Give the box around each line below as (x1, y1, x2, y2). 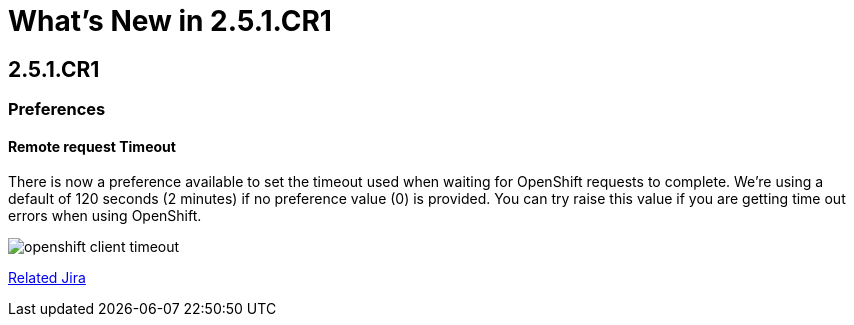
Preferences (8, 99, 106, 120)
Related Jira (8, 269, 86, 287)
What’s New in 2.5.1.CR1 (8, 4, 332, 38)
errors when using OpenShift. (8, 207, 202, 225)
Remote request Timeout (8, 137, 176, 155)
